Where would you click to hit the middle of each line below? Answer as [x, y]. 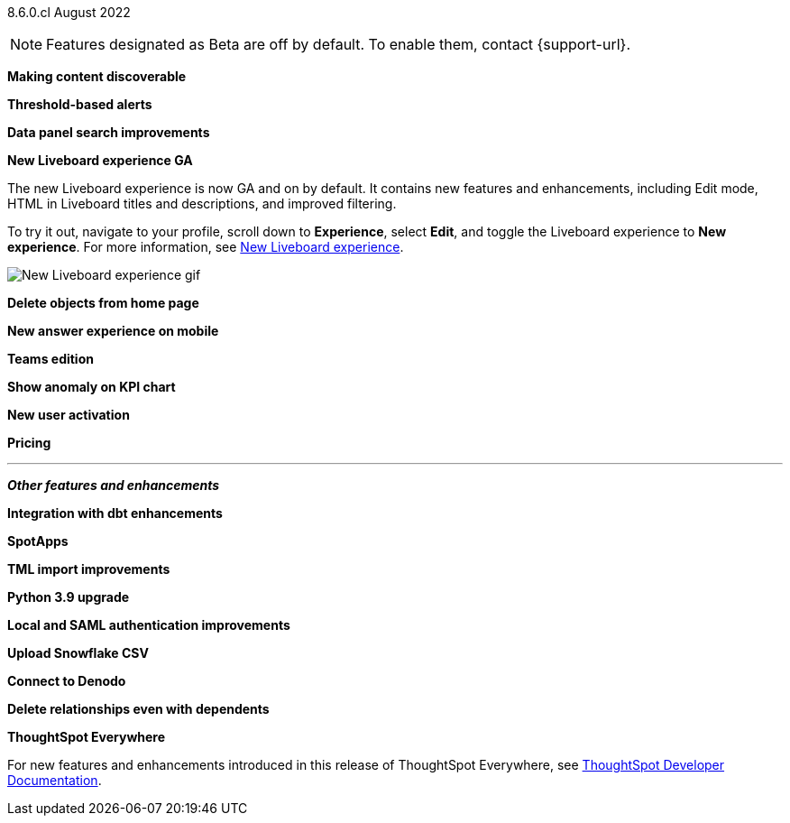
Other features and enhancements [114, 485]
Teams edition [51, 359]
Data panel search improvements [109, 132]
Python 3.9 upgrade [69, 597]
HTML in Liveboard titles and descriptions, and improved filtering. [202, 203]
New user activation [69, 415]
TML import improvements [89, 569]
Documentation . [55, 780]
